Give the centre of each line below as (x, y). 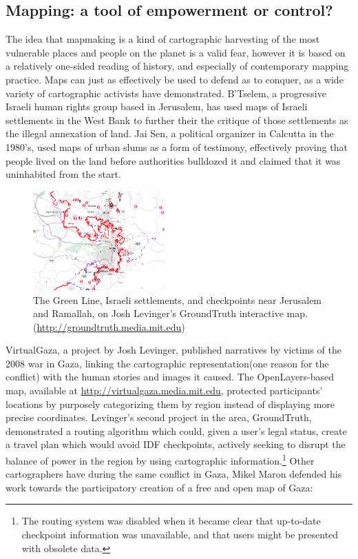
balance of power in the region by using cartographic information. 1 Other (160, 459)
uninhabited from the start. (63, 174)
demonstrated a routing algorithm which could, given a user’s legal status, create (176, 430)
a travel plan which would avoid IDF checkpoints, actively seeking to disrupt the (176, 444)
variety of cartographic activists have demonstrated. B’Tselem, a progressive (166, 93)
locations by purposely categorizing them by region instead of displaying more (170, 404)
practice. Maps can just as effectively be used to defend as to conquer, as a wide (175, 79)
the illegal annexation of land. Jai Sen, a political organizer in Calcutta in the (170, 133)
